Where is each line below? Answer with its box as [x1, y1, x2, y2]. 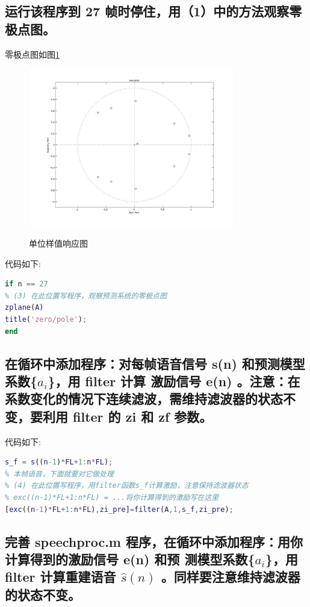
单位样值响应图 [29, 237, 88, 250]
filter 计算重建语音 [5, 567, 116, 586]
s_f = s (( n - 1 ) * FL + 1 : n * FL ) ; [5, 458, 113, 467]
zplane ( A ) [5, 303, 44, 312]
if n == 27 [5, 280, 48, 289]
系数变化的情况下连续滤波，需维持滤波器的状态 [5, 389, 283, 408]
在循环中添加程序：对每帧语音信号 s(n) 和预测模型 [5, 354, 305, 372]
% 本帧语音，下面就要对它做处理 [5, 469, 114, 478]
